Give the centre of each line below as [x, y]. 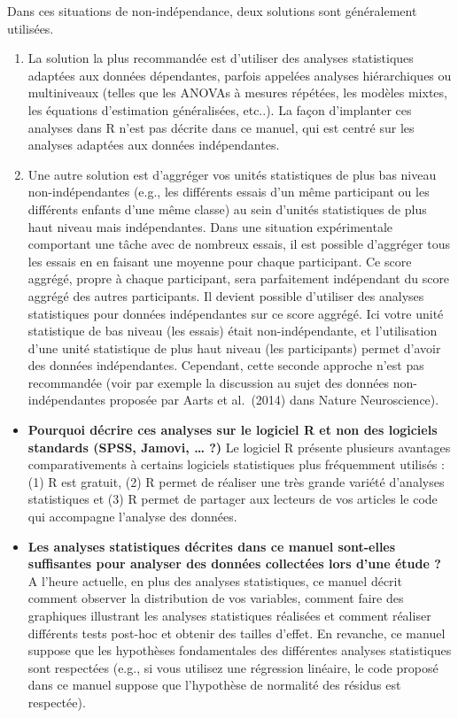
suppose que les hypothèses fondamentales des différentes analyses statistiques [240, 650]
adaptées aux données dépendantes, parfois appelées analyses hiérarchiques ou [240, 75]
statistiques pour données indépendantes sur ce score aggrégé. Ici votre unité [236, 313]
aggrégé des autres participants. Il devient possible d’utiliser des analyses [226, 295]
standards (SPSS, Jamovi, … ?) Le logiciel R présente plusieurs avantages [239, 447]
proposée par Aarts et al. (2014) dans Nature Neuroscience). [274, 400]
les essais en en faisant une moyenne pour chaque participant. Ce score [220, 261]
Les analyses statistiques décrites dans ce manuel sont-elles [212, 546]
